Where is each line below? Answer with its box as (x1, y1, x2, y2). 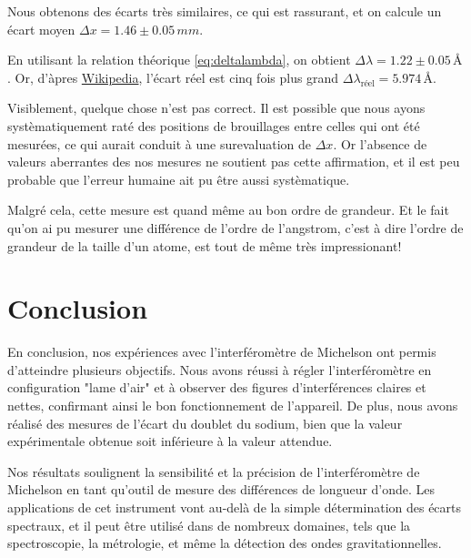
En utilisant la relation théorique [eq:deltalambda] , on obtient (7, 50, 351, 69)
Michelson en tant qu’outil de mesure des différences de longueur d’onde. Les (7, 480, 436, 499)
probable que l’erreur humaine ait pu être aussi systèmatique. (7, 169, 350, 188)
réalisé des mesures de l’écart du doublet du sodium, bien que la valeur (7, 413, 403, 432)
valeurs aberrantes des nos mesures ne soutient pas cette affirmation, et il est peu (7, 152, 460, 171)
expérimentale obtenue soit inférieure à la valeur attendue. (7, 431, 333, 451)
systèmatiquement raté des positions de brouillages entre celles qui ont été (7, 116, 420, 135)
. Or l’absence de (333, 134, 427, 153)
